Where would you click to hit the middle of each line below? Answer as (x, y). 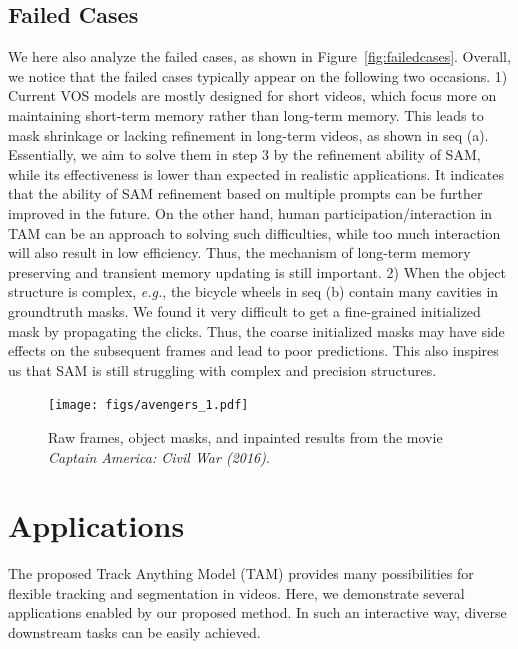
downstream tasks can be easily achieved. (134, 632)
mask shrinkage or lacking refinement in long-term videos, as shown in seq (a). (248, 134)
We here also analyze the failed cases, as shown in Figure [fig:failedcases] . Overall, (259, 56)
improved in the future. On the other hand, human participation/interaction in (250, 212)
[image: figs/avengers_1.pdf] (148, 405)
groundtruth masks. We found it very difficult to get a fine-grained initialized (244, 310)
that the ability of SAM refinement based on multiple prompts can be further (245, 193)
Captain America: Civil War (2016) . (159, 456)
